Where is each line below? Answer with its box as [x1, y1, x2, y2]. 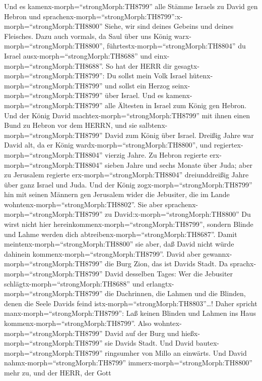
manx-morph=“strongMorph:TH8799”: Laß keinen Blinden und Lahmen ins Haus [4, 308, 256, 318]
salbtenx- [139, 120, 168, 130]
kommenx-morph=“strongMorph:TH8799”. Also [4, 318, 152, 328]
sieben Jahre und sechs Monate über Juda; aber [105, 159, 252, 170]
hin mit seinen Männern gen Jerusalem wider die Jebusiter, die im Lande [4, 189, 230, 200]
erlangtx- [146, 278, 174, 289]
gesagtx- [174, 60, 200, 71]
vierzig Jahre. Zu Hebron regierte [105, 149, 208, 160]
